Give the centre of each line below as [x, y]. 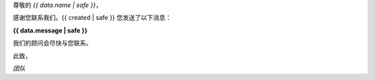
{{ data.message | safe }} [50, 30]
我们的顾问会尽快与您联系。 [52, 43]
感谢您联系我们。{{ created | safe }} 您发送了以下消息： [92, 18]
